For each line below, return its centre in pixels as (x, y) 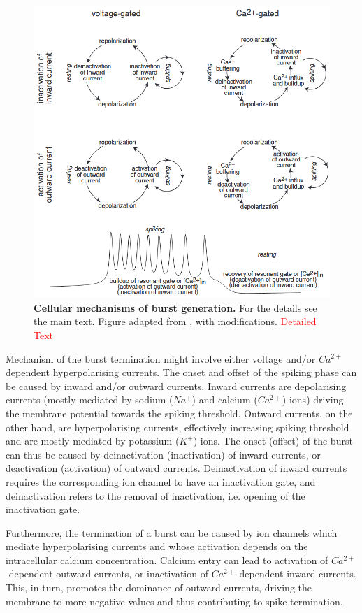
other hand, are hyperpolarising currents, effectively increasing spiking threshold (178, 427)
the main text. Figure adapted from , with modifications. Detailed (175, 321)
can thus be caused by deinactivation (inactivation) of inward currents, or (163, 454)
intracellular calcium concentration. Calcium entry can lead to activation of (167, 560)
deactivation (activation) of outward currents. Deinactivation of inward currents (176, 468)
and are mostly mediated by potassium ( (93, 441)
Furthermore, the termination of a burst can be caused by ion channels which (172, 532)
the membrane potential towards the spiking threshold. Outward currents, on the (179, 413)
